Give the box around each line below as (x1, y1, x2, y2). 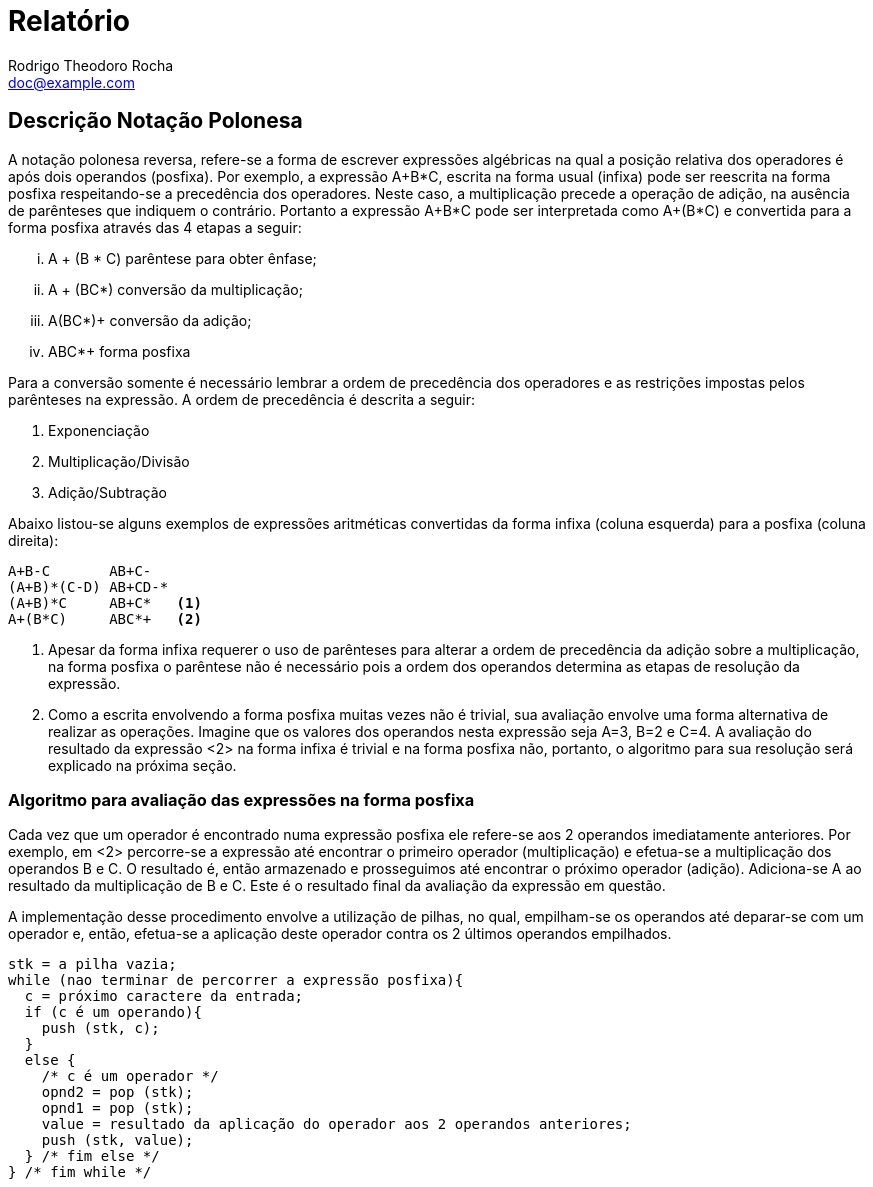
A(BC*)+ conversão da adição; (48, 311, 252, 329)
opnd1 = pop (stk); (41, 1100, 194, 1117)
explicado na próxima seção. (48, 756, 237, 774)
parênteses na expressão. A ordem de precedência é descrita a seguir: (8, 390, 476, 408)
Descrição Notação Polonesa (8, 108, 303, 134)
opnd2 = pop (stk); (41, 1084, 194, 1101)
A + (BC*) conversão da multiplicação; (48, 280, 303, 298)
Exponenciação (48, 421, 150, 439)
